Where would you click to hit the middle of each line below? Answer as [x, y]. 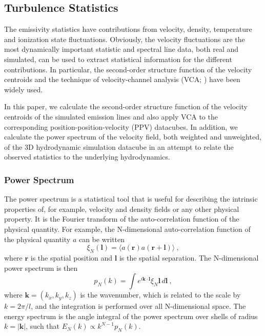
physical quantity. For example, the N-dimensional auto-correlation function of [127, 229]
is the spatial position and [72, 257]
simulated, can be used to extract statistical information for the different [118, 59]
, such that [43, 326]
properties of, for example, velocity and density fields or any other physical [122, 209]
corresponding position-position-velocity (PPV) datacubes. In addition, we [121, 126]
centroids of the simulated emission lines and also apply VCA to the [111, 116]
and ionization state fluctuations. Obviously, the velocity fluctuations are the [125, 39]
